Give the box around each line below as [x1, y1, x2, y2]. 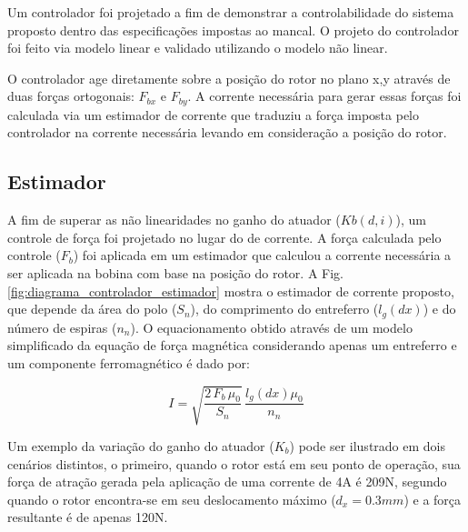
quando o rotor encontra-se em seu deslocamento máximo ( [7, 489, 336, 508]
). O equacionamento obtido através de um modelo [130, 317, 413, 336]
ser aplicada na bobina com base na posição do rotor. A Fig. [7, 264, 344, 282]
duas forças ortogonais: [7, 86, 134, 105]
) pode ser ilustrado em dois [289, 436, 445, 455]
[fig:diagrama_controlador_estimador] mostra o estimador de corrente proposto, [7, 281, 454, 300]
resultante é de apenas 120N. [7, 507, 168, 527]
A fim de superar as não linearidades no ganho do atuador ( [7, 210, 341, 229]
